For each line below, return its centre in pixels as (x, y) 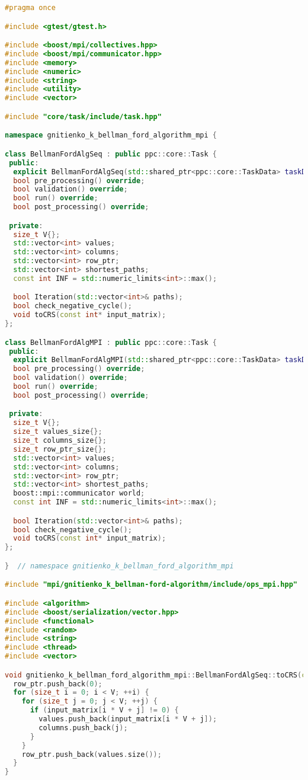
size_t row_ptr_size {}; (60, 449)
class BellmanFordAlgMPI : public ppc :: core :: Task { (111, 342)
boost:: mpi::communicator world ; (79, 493)
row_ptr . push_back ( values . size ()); (92, 754)
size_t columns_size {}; (60, 441)
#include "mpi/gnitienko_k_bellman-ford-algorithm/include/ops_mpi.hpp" (151, 585)
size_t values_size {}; (58, 432)
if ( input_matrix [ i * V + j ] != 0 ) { (104, 710)
